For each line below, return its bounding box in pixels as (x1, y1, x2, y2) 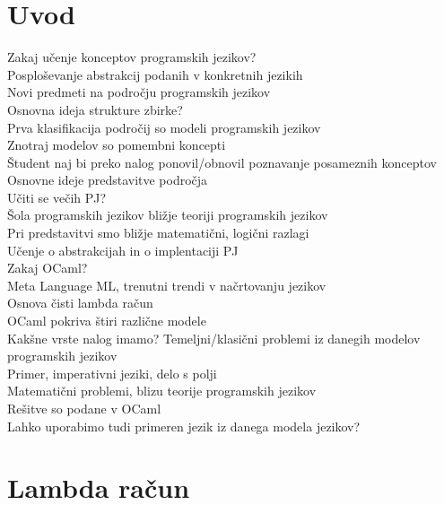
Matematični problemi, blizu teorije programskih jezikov (7, 381, 317, 400)
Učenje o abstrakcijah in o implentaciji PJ (7, 240, 239, 259)
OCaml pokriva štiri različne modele (7, 311, 206, 330)
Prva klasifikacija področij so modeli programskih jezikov (7, 118, 321, 136)
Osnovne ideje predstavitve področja (7, 170, 208, 189)
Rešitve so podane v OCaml (7, 399, 161, 417)
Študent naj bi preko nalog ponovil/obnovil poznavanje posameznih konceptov (7, 152, 437, 171)
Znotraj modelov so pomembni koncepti (7, 135, 226, 154)
